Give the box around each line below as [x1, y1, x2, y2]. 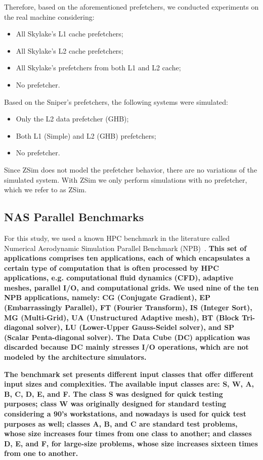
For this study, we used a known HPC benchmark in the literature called [4, 232, 230, 243]
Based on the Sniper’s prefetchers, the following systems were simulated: [4, 96, 229, 107]
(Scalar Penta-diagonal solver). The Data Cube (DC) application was [4, 331, 250, 342]
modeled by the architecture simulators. [4, 352, 147, 362]
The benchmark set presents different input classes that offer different [4, 368, 254, 379]
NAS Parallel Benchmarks [4, 209, 144, 225]
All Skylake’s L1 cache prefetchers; [16, 28, 123, 39]
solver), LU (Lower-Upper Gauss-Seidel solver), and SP [36, 322, 235, 332]
